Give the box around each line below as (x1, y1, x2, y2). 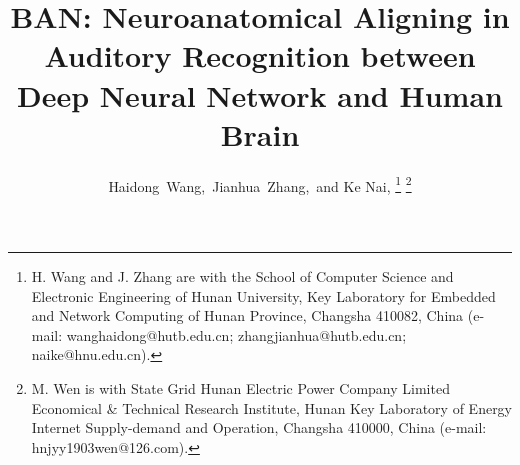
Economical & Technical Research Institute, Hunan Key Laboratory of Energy (31, 397, 513, 418)
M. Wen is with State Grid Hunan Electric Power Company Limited (31, 377, 450, 398)
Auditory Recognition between (44, 35, 476, 76)
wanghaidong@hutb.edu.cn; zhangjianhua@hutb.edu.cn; (66, 324, 407, 345)
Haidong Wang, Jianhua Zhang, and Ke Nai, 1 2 (108, 172, 412, 196)
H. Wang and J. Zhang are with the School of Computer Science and (31, 265, 454, 286)
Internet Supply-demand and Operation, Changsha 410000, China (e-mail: (31, 417, 487, 438)
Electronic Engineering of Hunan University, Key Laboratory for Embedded (31, 285, 496, 306)
